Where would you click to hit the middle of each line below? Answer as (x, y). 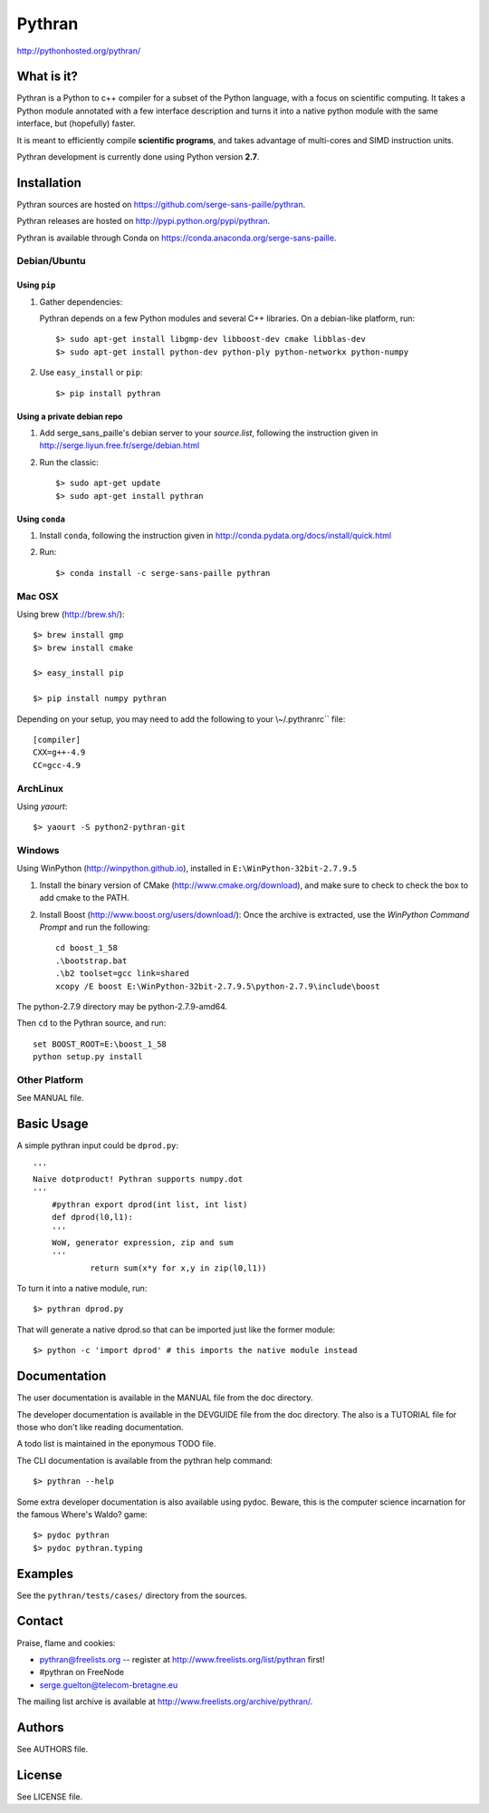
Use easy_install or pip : (91, 373)
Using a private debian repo (70, 416)
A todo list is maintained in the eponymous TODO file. (116, 1444)
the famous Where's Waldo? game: (82, 1514)
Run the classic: (69, 462)
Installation (49, 183)
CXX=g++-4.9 (59, 752)
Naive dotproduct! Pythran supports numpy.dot (138, 1179)
